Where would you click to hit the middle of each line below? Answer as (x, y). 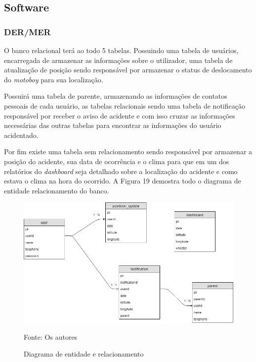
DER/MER (27, 31)
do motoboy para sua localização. (54, 79)
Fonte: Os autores (51, 337)
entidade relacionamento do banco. (57, 190)
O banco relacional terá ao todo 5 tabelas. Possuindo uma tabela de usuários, (121, 50)
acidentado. (21, 135)
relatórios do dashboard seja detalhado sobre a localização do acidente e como (121, 171)
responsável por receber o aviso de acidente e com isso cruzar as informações (120, 115)
